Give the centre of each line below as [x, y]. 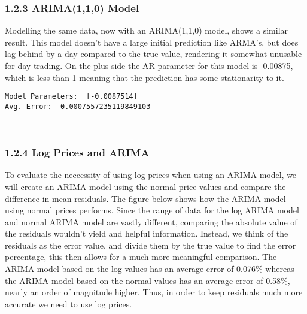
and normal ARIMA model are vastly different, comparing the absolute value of [151, 221]
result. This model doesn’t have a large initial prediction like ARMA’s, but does [152, 42]
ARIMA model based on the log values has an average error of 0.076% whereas [150, 269]
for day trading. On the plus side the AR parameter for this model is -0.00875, [149, 65]
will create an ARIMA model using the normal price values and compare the [145, 186]
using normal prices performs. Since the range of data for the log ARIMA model [152, 210]
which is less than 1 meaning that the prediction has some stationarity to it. [145, 77]
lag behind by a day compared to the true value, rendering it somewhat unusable [153, 54]
